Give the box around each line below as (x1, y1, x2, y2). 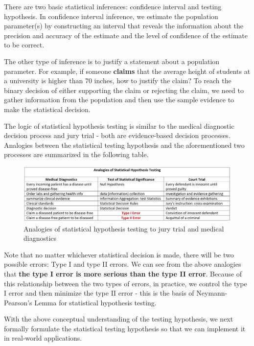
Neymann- (196, 288, 228, 298)
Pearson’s (4, 297, 32, 307)
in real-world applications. (4, 333, 82, 343)
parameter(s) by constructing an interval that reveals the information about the (4, 21, 243, 31)
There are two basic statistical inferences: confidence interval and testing (4, 1, 222, 11)
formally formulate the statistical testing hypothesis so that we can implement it (4, 323, 246, 333)
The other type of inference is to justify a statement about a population (4, 56, 220, 66)
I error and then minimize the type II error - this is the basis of (4, 288, 194, 298)
